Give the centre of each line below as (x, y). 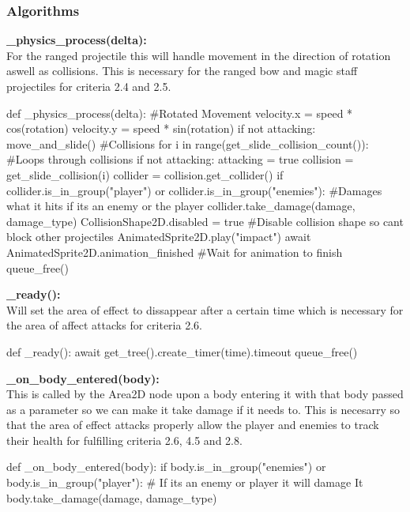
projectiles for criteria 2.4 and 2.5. (89, 86)
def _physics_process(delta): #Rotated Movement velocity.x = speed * (180, 113)
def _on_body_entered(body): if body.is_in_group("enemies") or (166, 467)
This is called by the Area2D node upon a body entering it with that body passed (205, 394)
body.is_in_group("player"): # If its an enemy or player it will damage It (185, 482)
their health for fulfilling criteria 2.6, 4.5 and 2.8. (124, 440)
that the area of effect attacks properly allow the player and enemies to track (193, 425)
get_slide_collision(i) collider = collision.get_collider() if (145, 174)
